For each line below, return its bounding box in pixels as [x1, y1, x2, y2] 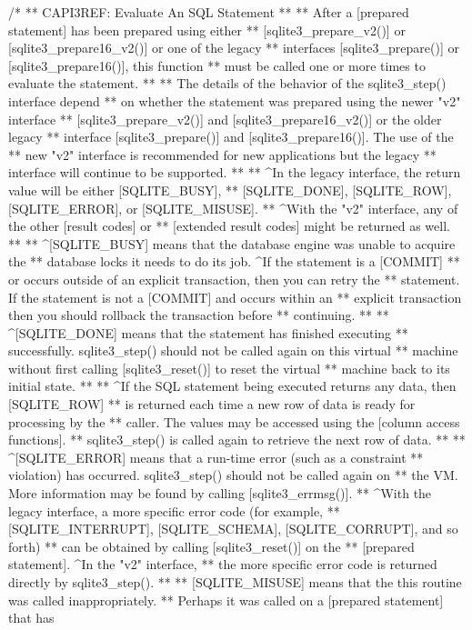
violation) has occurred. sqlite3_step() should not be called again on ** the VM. [8, 465, 458, 485]
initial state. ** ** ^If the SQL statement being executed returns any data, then [8, 376, 457, 395]
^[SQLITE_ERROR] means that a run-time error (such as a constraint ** [8, 447, 424, 466]
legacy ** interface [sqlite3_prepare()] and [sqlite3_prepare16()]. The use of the [8, 127, 454, 146]
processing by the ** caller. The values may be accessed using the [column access [8, 412, 460, 431]
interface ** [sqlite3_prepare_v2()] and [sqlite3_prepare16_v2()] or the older [8, 109, 442, 128]
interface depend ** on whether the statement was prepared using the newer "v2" [8, 91, 461, 110]
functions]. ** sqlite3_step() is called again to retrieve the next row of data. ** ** [8, 430, 466, 449]
